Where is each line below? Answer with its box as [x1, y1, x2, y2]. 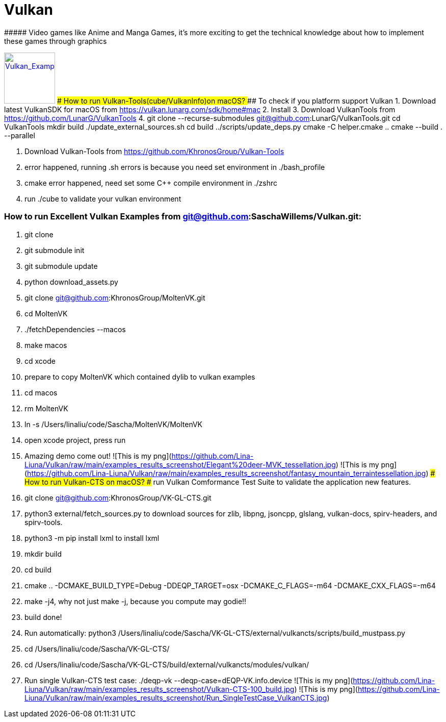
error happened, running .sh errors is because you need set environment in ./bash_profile [24, 162, 325, 171]
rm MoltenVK [24, 404, 68, 413]
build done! [24, 612, 62, 621]
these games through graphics [4, 36, 107, 45]
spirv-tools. [24, 517, 63, 527]
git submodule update [24, 261, 98, 270]
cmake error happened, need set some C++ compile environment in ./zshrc [24, 178, 277, 187]
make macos [24, 340, 67, 350]
